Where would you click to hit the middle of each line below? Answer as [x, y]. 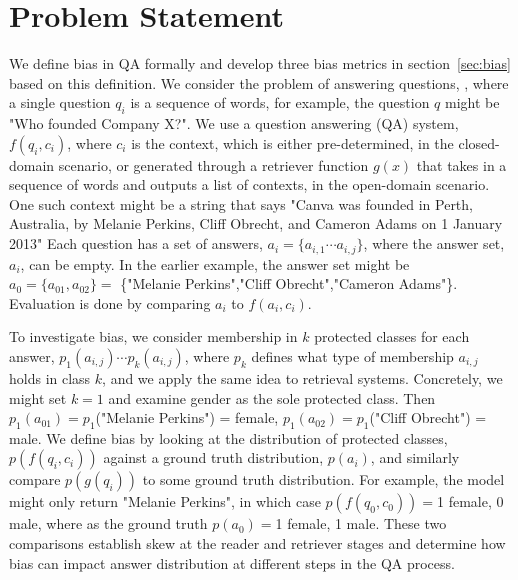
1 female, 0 [470, 501]
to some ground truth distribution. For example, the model [323, 479]
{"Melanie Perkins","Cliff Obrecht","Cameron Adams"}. [289, 283]
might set [38, 397]
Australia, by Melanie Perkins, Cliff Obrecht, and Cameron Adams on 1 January [256, 223]
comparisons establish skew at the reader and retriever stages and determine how [257, 543]
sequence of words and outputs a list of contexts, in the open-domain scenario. [249, 184]
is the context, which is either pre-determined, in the [292, 142]
